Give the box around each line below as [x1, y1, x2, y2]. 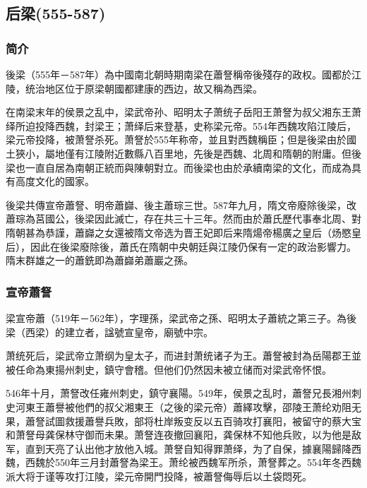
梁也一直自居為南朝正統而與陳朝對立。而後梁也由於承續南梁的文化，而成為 [6, 160, 351, 174]
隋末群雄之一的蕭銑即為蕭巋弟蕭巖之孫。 [6, 253, 193, 268]
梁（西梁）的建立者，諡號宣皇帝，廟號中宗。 [6, 324, 213, 339]
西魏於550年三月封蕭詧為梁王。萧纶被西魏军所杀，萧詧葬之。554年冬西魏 [25, 455, 361, 470]
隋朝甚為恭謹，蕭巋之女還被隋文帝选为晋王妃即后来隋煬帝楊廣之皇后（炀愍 [6, 225, 351, 239]
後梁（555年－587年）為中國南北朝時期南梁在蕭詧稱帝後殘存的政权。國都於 [6, 67, 351, 81]
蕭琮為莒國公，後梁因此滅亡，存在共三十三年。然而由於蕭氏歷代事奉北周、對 [6, 211, 361, 226]
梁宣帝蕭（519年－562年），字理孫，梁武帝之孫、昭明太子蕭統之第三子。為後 [6, 310, 356, 325]
